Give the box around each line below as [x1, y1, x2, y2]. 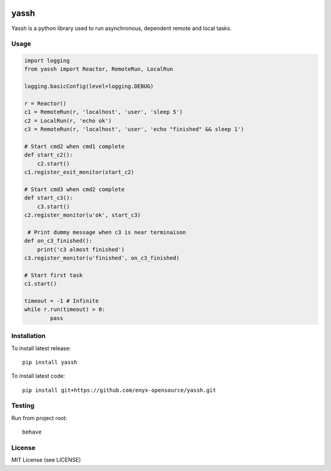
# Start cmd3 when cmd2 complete [24, 186, 125, 193]
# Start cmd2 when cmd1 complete [24, 143, 125, 150]
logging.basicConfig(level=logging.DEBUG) [24, 83, 154, 90]
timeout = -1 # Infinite [24, 297, 99, 304]
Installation [11, 332, 46, 340]
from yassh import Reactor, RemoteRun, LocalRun [24, 66, 173, 73]
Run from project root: [11, 414, 67, 421]
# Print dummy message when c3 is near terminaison [28, 229, 186, 235]
